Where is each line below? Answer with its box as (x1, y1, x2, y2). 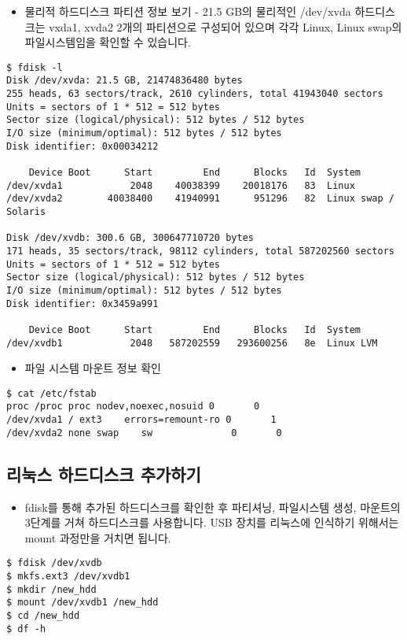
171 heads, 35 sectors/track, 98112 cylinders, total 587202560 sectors (6, 245, 394, 257)
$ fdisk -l (6, 61, 63, 73)
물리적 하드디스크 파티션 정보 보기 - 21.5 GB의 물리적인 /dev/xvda (24, 3, 351, 19)
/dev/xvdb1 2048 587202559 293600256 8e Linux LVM (6, 337, 378, 349)
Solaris (6, 206, 46, 217)
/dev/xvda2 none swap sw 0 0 (6, 427, 282, 438)
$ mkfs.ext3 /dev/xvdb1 (6, 571, 130, 583)
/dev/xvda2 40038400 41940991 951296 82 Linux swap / (6, 193, 394, 205)
